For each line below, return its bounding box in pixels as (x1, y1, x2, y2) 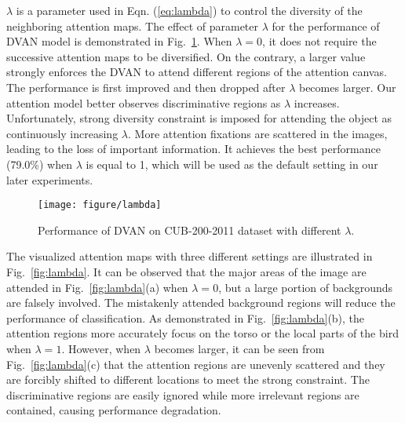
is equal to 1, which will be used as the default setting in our (86, 155, 378, 172)
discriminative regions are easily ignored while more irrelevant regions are (6, 386, 359, 403)
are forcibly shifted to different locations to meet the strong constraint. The (6, 371, 370, 388)
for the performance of (272, 17, 380, 34)
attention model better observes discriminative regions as (6, 94, 281, 111)
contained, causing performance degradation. (6, 402, 221, 418)
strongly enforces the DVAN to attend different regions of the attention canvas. (6, 64, 387, 80)
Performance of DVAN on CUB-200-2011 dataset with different (38, 221, 341, 238)
